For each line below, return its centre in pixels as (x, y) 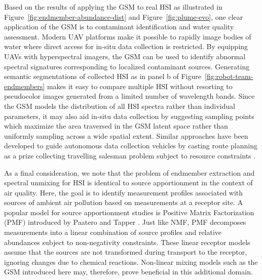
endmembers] (25, 86)
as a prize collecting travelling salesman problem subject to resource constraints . (130, 155)
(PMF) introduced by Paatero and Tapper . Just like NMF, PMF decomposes (125, 222)
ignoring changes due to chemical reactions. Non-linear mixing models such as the (131, 262)
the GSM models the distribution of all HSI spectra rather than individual (120, 106)
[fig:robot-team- (229, 76)
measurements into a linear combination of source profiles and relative (113, 232)
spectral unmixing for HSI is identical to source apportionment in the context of (128, 183)
